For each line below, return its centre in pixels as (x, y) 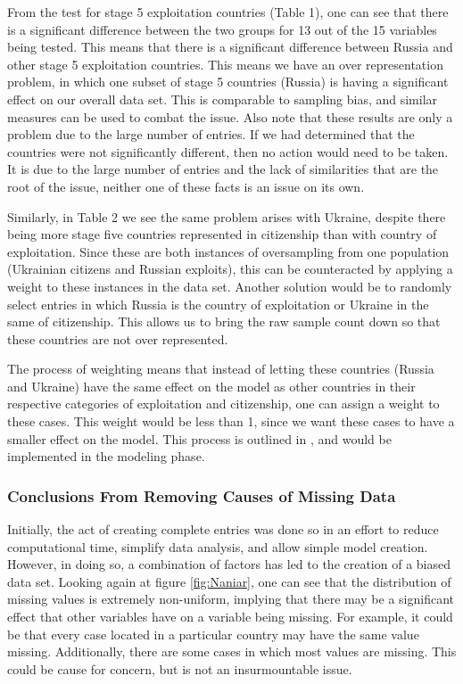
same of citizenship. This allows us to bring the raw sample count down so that (224, 321)
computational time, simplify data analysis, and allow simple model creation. (218, 546)
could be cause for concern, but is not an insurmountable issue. (180, 668)
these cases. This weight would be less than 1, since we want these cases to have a (231, 421)
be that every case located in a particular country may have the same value (213, 634)
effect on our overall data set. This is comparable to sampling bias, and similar (223, 99)
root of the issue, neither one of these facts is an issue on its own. (186, 186)
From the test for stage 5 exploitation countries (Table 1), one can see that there (228, 12)
